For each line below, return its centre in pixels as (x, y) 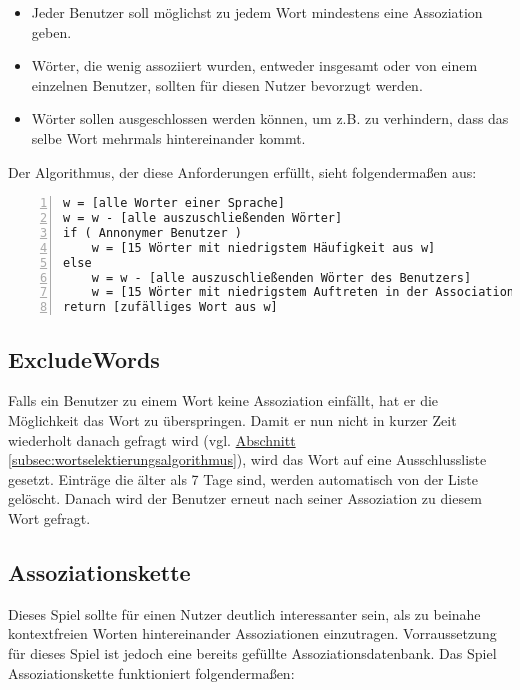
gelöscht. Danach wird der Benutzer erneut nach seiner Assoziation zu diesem (245, 498)
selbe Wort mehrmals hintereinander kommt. (168, 137)
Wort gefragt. (49, 517)
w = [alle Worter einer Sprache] (174, 203)
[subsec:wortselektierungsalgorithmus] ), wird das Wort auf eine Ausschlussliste (247, 459)
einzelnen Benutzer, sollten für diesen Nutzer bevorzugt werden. (227, 84)
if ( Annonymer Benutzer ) (152, 232)
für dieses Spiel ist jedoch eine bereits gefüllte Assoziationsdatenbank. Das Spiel (252, 652)
